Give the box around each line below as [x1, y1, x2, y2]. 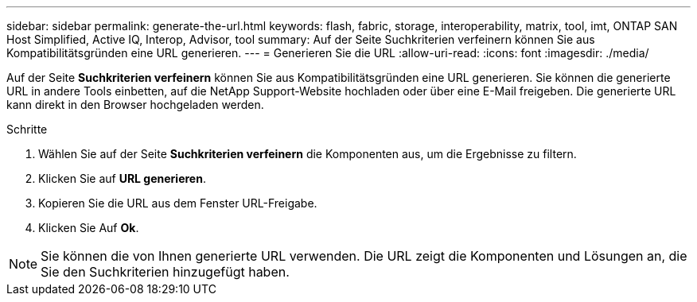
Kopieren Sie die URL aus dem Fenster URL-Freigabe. [38, 196, 317, 210]
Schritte [6, 122, 48, 136]
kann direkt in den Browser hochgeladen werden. [6, 98, 264, 111]
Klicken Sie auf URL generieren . [38, 172, 206, 185]
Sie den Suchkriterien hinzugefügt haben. [41, 264, 290, 280]
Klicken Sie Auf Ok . [38, 221, 139, 234]
